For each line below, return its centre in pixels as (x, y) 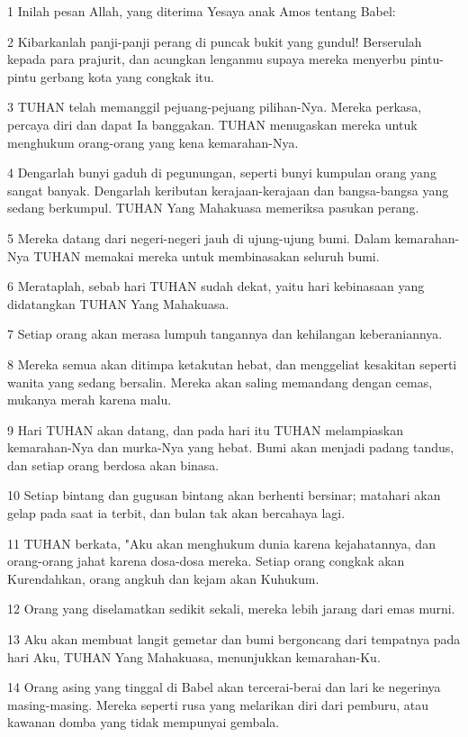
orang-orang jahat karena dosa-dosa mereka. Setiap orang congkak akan (206, 561)
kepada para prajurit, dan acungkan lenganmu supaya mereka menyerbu (207, 59)
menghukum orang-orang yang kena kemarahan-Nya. (153, 142)
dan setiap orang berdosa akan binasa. (113, 464)
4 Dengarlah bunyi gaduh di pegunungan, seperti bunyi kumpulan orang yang (222, 173)
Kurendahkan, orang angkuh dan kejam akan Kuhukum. (163, 578)
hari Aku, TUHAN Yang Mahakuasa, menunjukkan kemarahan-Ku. (194, 656)
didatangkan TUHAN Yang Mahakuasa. (118, 303)
